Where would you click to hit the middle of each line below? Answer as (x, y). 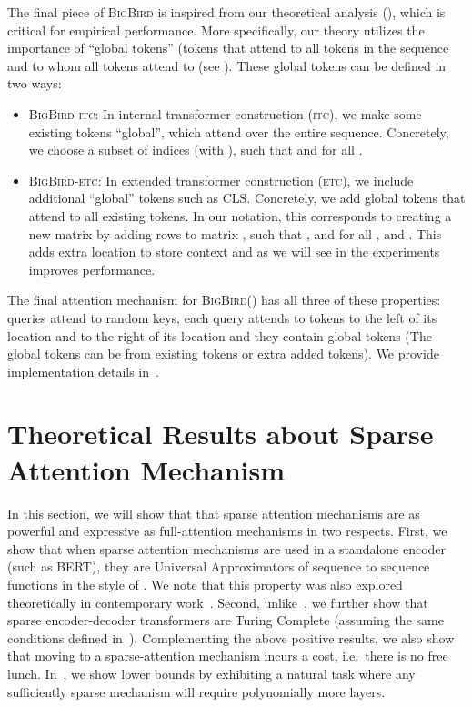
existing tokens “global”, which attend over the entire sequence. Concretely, (239, 131)
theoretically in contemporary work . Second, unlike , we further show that (218, 602)
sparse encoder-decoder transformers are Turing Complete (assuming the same (226, 620)
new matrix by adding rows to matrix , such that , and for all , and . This (235, 233)
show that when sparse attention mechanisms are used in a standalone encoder (227, 548)
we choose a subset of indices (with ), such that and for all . (196, 150)
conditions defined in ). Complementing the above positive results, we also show (231, 637)
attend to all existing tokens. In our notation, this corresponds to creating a (240, 215)
